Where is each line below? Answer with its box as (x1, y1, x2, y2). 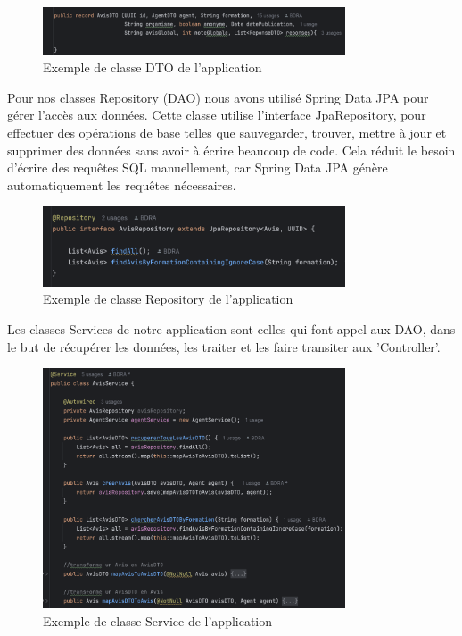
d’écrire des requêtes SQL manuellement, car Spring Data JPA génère (7, 158, 388, 177)
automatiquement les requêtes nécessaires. (7, 175, 236, 194)
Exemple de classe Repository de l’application (43, 289, 293, 308)
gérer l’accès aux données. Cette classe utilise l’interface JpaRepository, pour (7, 105, 426, 124)
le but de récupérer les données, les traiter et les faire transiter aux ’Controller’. (7, 337, 441, 356)
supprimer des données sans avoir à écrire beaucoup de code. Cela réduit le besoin (7, 140, 456, 159)
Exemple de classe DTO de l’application (43, 58, 262, 77)
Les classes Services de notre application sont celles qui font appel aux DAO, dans (7, 320, 456, 339)
